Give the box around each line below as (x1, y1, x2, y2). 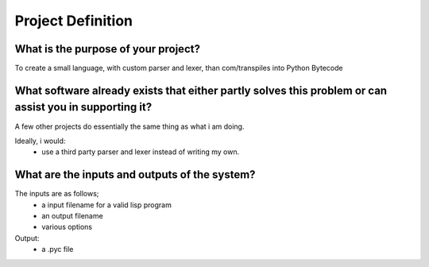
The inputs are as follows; (14, 189, 99, 199)
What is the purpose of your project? (14, 42, 200, 56)
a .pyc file (41, 245, 74, 254)
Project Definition (14, 12, 133, 29)
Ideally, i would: (14, 136, 66, 145)
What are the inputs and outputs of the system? (14, 168, 256, 182)
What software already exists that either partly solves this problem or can (14, 83, 388, 97)
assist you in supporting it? (14, 100, 153, 114)
